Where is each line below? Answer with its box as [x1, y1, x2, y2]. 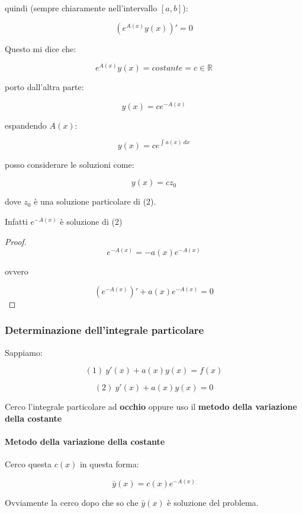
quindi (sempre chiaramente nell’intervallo [5, 2, 158, 14]
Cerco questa [5, 458, 52, 470]
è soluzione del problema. [167, 496, 259, 508]
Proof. [5, 235, 27, 247]
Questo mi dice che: [5, 42, 76, 55]
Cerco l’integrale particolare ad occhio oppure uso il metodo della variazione [5, 400, 297, 413]
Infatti [5, 215, 28, 228]
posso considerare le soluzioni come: [5, 158, 134, 170]
